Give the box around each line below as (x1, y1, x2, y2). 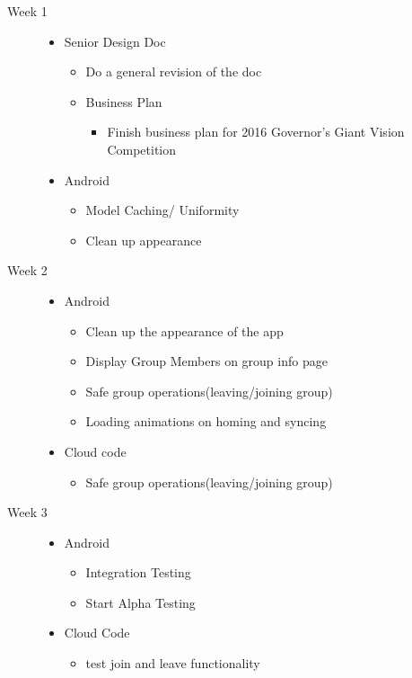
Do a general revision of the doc (85, 62, 262, 81)
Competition (107, 139, 177, 158)
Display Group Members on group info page (85, 352, 328, 370)
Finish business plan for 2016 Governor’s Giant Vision (107, 122, 405, 141)
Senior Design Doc (64, 31, 166, 50)
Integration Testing (85, 563, 191, 582)
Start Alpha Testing (85, 593, 196, 611)
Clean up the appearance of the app (85, 321, 284, 340)
